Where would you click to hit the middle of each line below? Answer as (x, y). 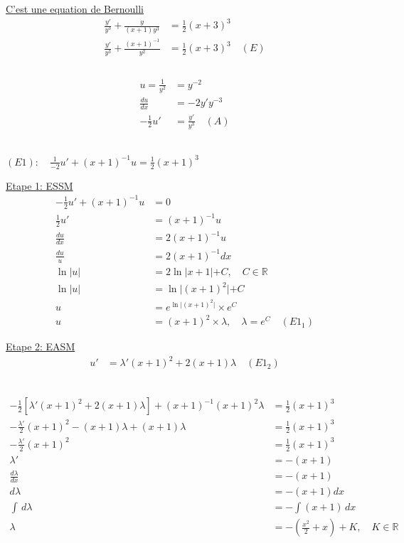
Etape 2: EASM (41, 346)
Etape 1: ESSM (39, 185)
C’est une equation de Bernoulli (75, 9)
